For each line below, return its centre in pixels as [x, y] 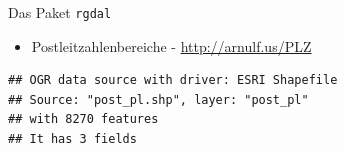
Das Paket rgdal [60, 12]
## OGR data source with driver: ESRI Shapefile [173, 80]
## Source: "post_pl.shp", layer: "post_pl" [158, 99]
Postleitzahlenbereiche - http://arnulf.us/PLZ [171, 45]
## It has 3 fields [72, 139]
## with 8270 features [83, 119]
